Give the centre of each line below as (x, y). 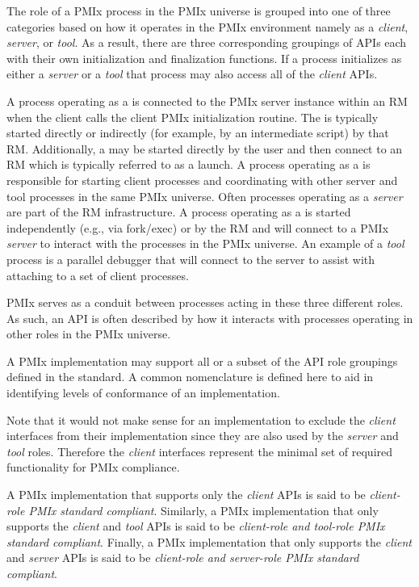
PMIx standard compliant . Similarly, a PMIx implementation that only (203, 510)
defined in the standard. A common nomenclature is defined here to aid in (190, 377)
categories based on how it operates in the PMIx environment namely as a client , (207, 26)
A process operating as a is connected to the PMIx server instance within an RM (207, 101)
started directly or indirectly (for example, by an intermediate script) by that (198, 133)
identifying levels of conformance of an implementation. (143, 393)
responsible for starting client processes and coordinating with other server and (202, 180)
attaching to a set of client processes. (98, 275)
